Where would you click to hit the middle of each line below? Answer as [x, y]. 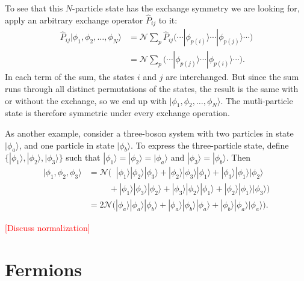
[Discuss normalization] [48, 228]
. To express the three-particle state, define [210, 145]
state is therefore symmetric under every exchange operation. [117, 113]
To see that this [34, 8]
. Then [238, 157]
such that [83, 157]
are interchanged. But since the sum [232, 77]
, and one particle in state [67, 145]
